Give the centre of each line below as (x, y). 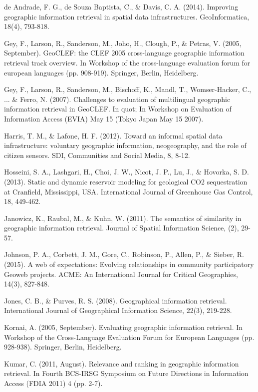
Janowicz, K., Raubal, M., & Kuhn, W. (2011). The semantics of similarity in (123, 218)
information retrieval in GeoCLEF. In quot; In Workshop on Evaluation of (118, 109)
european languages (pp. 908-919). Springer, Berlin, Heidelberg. (101, 72)
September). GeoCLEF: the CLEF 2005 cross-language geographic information (124, 53)
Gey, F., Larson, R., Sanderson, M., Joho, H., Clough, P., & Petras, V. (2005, (123, 43)
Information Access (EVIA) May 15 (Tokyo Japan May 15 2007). (104, 118)
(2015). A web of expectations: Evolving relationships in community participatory (129, 264)
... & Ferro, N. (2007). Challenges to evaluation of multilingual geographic (117, 99)
